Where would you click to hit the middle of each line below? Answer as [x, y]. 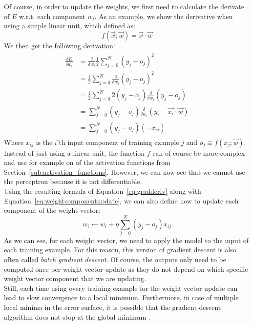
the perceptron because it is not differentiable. [73, 181]
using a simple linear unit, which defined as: [70, 26]
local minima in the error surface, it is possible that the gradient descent [113, 307]
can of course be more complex [199, 152]
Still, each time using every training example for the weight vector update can [121, 288]
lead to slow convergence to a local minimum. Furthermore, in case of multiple [121, 297]
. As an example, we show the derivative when [164, 16]
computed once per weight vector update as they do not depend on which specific [126, 269]
